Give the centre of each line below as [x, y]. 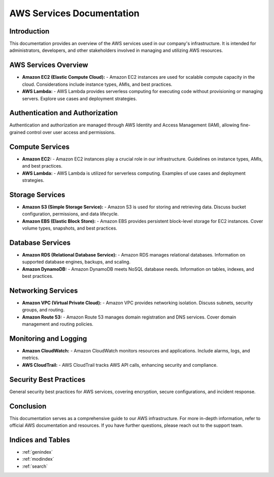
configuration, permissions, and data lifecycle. [71, 214]
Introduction [29, 31]
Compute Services [39, 147]
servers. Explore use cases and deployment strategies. [79, 99]
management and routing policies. [58, 324]
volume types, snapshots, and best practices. [70, 228]
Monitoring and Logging [48, 339]
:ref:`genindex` [38, 452]
